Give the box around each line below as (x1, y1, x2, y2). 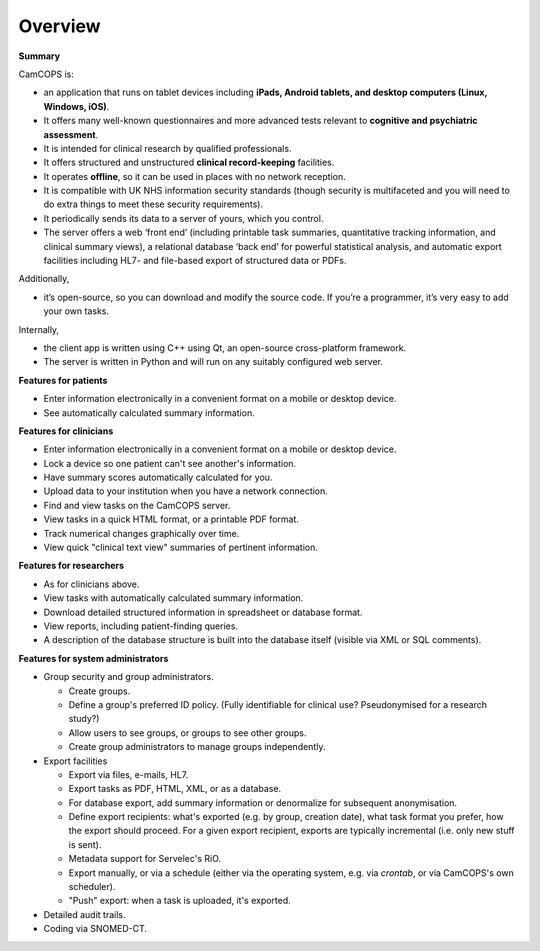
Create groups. (68, 685, 131, 697)
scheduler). (68, 881, 116, 893)
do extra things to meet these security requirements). (43, 198, 264, 210)
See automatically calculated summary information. (43, 406, 255, 419)
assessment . (43, 128, 99, 140)
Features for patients (18, 374, 108, 386)
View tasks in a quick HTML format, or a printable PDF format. (43, 513, 300, 525)
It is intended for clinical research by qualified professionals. (43, 142, 292, 154)
